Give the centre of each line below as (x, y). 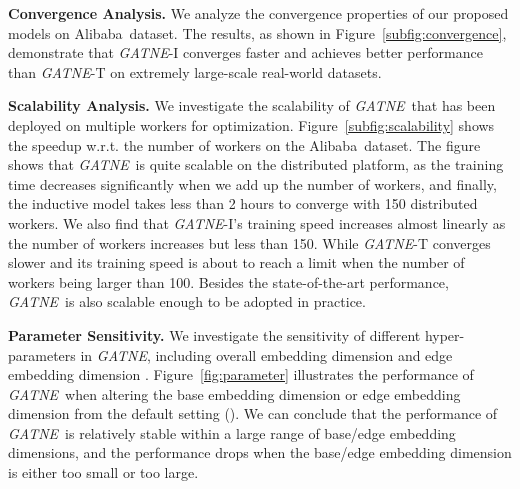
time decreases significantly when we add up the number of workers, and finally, (252, 183)
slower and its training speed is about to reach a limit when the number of (236, 262)
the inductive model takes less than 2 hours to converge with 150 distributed (243, 203)
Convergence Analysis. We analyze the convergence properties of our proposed (258, 13)
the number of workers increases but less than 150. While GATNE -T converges (249, 242)
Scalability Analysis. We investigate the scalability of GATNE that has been (252, 105)
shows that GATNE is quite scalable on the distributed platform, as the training (256, 164)
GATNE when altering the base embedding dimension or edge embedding (234, 393)
